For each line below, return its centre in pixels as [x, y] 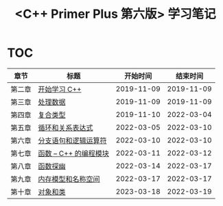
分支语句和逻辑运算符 [73, 140]
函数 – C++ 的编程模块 [74, 153]
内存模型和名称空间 [69, 179]
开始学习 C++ [60, 89]
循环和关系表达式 [66, 127]
